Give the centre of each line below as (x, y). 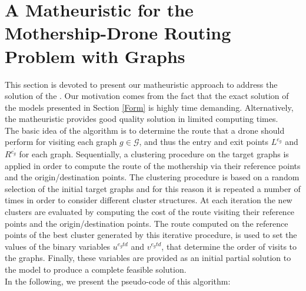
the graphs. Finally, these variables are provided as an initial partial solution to (148, 258)
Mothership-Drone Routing (118, 33)
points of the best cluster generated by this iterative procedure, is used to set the (151, 235)
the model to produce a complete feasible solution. (96, 269)
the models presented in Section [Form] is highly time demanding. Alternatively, (149, 107)
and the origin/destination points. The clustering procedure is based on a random (152, 177)
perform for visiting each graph (61, 142)
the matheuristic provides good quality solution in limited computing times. (142, 119)
